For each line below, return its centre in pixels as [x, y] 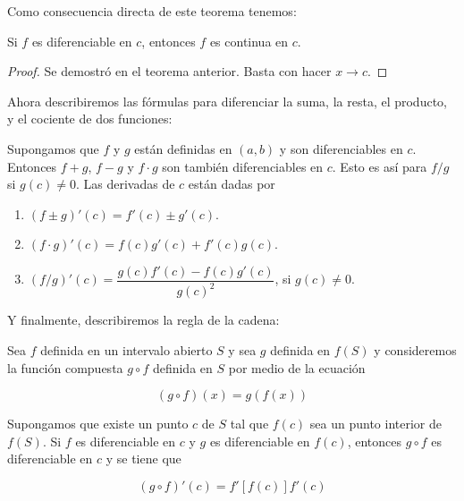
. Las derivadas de [125, 184]
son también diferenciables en [243, 166]
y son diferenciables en [341, 148]
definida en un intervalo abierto [127, 349]
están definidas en [183, 148]
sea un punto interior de [376, 424]
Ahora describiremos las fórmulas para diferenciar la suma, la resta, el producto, [227, 101]
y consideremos [415, 349]
